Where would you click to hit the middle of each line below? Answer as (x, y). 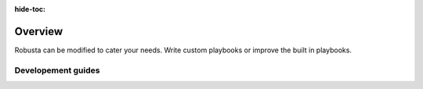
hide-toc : (30, 9)
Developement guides (57, 70)
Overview (39, 31)
